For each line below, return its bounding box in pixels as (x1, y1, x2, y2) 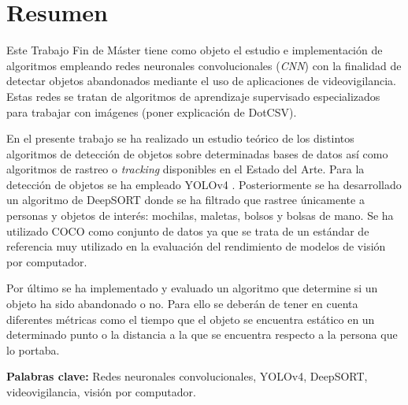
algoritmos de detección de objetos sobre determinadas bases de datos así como (6, 145, 388, 162)
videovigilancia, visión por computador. (6, 384, 196, 399)
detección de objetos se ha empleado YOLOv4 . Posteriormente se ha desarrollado (6, 176, 402, 192)
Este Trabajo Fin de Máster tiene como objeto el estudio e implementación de (6, 42, 383, 58)
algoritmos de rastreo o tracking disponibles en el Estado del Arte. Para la (6, 161, 365, 177)
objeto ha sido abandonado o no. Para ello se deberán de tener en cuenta (6, 295, 358, 312)
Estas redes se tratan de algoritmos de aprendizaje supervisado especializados (6, 87, 380, 104)
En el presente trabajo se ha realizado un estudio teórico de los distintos (6, 130, 354, 147)
